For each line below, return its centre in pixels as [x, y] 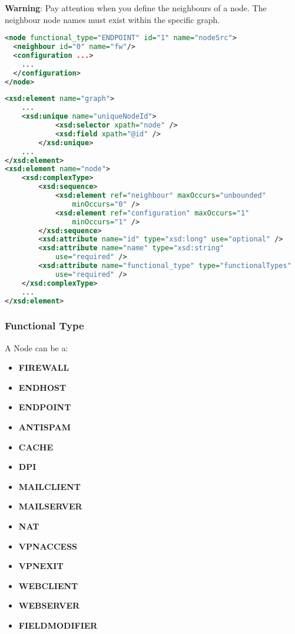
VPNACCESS [48, 546]
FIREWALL [44, 367]
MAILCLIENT [49, 486]
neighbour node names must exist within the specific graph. [112, 19]
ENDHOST [42, 387]
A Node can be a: [37, 347]
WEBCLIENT [48, 585]
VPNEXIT [41, 566]
